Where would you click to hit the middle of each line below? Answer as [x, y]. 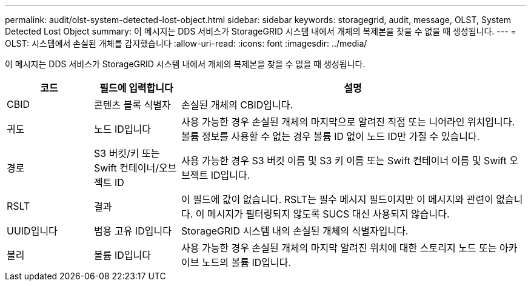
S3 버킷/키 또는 [127, 153]
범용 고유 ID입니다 [132, 231]
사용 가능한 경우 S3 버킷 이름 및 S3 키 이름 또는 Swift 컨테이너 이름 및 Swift [344, 161]
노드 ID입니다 [122, 129]
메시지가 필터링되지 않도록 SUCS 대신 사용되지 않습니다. [329, 214]
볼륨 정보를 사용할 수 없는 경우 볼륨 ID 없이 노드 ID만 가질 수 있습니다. [330, 136]
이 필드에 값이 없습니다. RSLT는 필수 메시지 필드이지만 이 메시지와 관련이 [337, 199]
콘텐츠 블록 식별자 [132, 105]
